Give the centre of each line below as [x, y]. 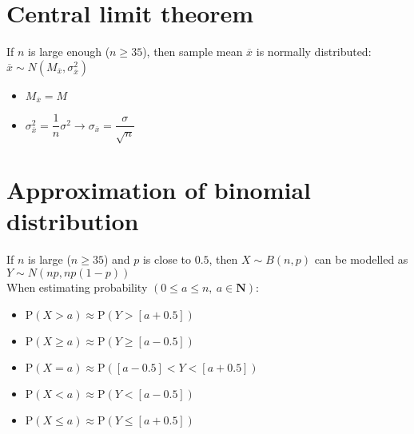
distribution [73, 221]
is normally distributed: [314, 52]
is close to [167, 259]
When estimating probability [77, 287]
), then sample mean [193, 52]
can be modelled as [361, 259]
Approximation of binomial [159, 190]
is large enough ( [69, 52]
